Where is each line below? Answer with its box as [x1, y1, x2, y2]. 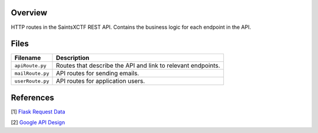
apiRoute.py [14, 62, 47, 69]
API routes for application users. [56, 77, 145, 85]
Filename [14, 54, 41, 62]
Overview [11, 8, 48, 18]
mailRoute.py [14, 70, 49, 77]
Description [56, 54, 90, 62]
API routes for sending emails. [56, 69, 140, 78]
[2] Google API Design [11, 119, 65, 126]
